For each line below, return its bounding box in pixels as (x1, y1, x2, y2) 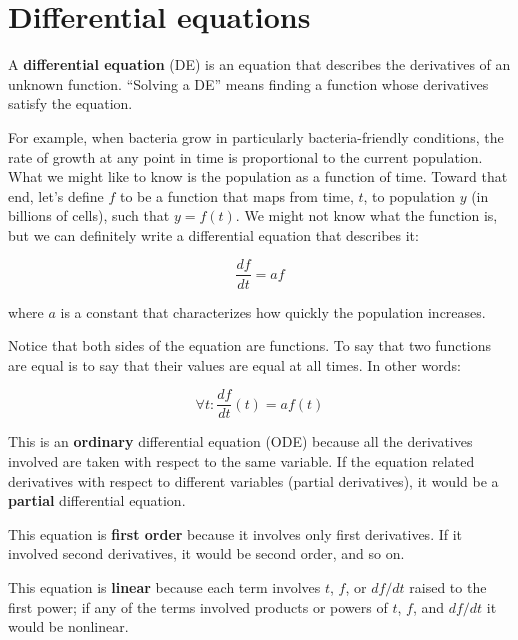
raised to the (409, 576, 487, 597)
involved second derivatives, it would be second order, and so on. (8, 543, 405, 564)
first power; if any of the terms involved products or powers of (8, 596, 388, 617)
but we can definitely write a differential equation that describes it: (8, 224, 419, 245)
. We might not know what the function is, (235, 205, 498, 226)
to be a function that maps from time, (119, 185, 354, 206)
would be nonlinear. (8, 616, 129, 637)
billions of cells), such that (8, 205, 170, 226)
